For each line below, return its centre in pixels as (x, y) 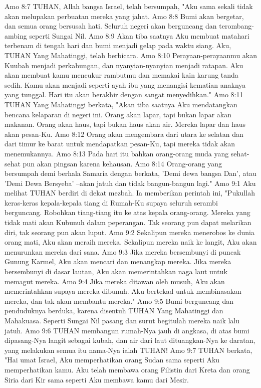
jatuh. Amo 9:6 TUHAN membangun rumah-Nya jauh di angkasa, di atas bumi (127, 330)
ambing (16, 35)
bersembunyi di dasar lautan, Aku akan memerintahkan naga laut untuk (116, 271)
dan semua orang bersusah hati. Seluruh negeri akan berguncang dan (111, 26)
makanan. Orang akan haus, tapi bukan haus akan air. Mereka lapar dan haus (125, 124)
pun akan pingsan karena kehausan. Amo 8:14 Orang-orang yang (122, 163)
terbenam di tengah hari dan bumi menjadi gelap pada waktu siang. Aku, (118, 45)
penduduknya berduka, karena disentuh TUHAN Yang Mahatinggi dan (114, 311)
